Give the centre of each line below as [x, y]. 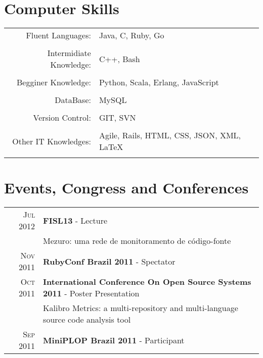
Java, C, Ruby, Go [131, 35]
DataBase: [73, 100]
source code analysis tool [87, 320]
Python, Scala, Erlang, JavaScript [159, 82]
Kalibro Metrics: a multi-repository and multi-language [141, 308]
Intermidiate [69, 53]
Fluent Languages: [58, 35]
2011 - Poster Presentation [91, 293]
